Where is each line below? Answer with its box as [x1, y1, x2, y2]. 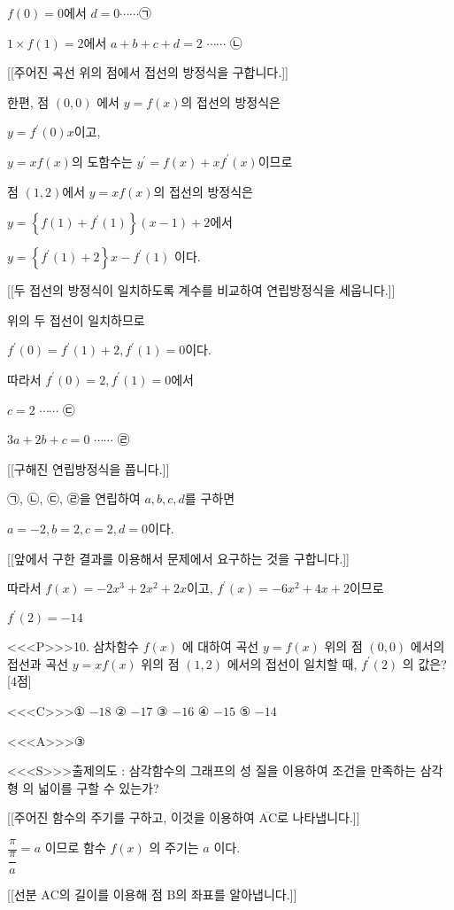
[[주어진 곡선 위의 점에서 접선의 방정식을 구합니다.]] [7, 63, 289, 82]
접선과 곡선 [7, 654, 69, 673]
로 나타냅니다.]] [276, 808, 360, 827]
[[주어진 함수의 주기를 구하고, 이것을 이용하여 [7, 808, 255, 827]
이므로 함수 [44, 838, 106, 857]
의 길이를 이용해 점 [58, 884, 163, 903]
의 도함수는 [71, 152, 133, 170]
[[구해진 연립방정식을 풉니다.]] [7, 459, 170, 478]
